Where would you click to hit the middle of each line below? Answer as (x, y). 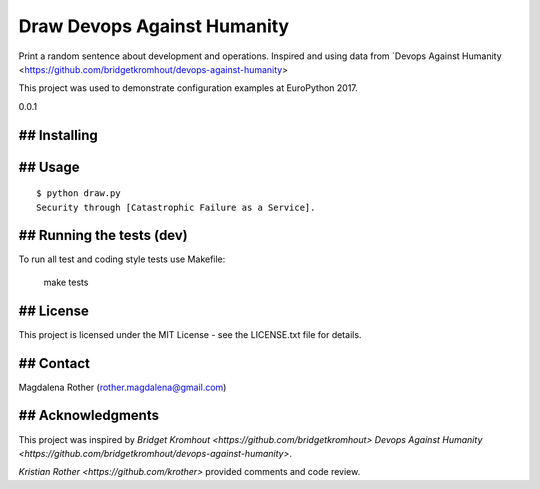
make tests (66, 282)
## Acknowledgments (89, 415)
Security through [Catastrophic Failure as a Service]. (176, 207)
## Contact (54, 363)
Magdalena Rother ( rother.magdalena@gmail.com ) (122, 387)
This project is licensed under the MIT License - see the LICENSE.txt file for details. (190, 334)
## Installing (58, 135)
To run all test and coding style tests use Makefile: (122, 259)
